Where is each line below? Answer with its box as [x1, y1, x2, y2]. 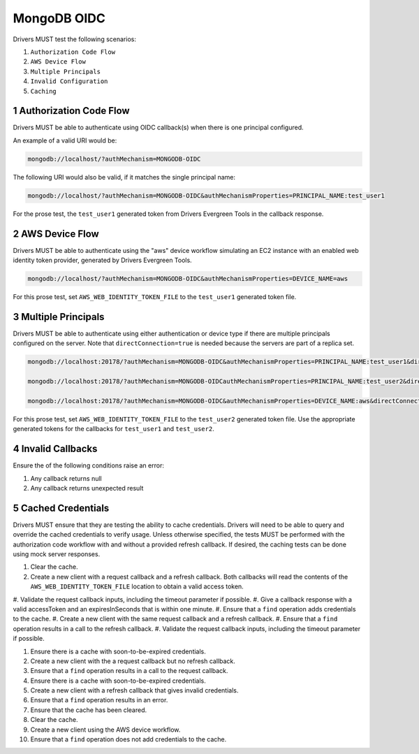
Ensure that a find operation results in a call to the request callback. [30, 667, 228, 675]
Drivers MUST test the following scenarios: [13, 35, 136, 43]
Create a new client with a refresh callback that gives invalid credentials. [30, 686, 239, 695]
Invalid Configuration [30, 78, 108, 85]
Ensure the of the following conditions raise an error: [13, 461, 164, 470]
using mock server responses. [13, 549, 101, 558]
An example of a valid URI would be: [13, 136, 117, 145]
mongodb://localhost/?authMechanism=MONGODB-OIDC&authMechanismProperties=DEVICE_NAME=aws [27, 275, 348, 283]
